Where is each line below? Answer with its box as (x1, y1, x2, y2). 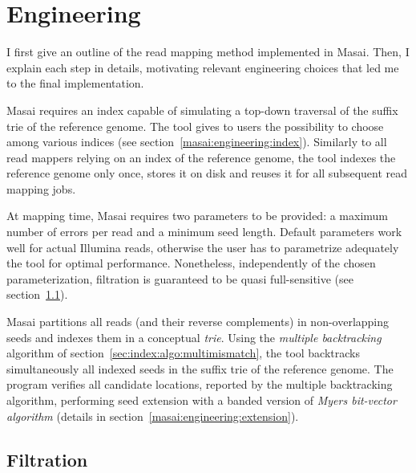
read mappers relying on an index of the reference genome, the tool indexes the (6, 149, 396, 165)
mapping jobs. (6, 180, 76, 197)
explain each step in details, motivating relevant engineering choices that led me (6, 59, 399, 75)
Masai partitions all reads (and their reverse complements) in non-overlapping (6, 313, 390, 330)
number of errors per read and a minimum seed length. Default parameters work (6, 223, 402, 240)
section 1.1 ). (6, 286, 68, 303)
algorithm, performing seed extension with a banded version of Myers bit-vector (6, 392, 397, 408)
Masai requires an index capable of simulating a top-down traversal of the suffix (6, 101, 398, 118)
